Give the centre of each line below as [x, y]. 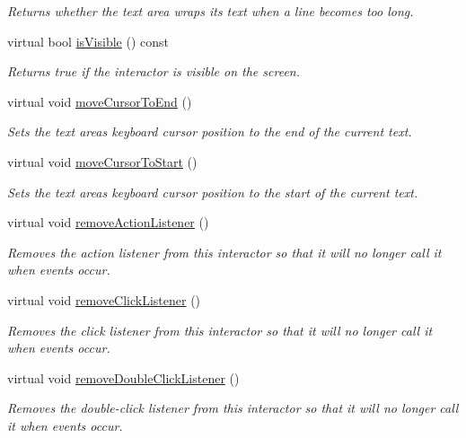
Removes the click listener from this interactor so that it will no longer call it [220, 330]
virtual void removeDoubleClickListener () [123, 377]
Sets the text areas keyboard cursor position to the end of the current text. [210, 131]
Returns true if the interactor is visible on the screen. [154, 71]
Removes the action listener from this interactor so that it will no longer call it [224, 252]
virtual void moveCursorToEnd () [100, 101]
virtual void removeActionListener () [108, 222]
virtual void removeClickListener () [104, 299]
